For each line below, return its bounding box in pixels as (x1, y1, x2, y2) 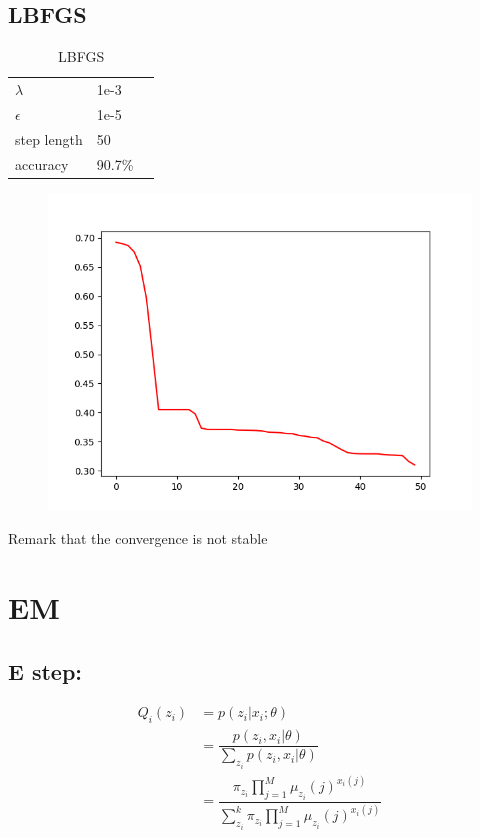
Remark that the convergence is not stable (8, 528, 268, 549)
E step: (8, 655, 83, 686)
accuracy (15, 153, 69, 174)
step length (15, 128, 83, 149)
